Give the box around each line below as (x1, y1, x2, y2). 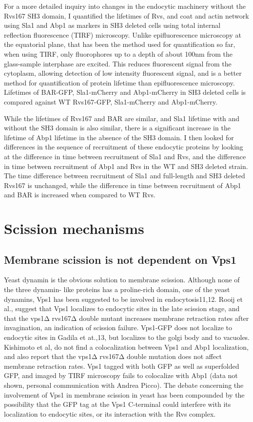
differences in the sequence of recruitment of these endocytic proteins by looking (4, 142, 243, 152)
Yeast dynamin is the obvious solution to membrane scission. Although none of (4, 274, 240, 285)
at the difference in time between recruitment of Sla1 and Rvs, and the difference (4, 151, 246, 161)
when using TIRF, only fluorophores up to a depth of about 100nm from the (4, 48, 233, 59)
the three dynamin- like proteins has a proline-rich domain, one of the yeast (4, 284, 230, 295)
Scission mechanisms (4, 218, 144, 238)
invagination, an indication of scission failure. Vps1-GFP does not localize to (4, 322, 233, 333)
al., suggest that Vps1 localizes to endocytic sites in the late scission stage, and (4, 303, 240, 314)
